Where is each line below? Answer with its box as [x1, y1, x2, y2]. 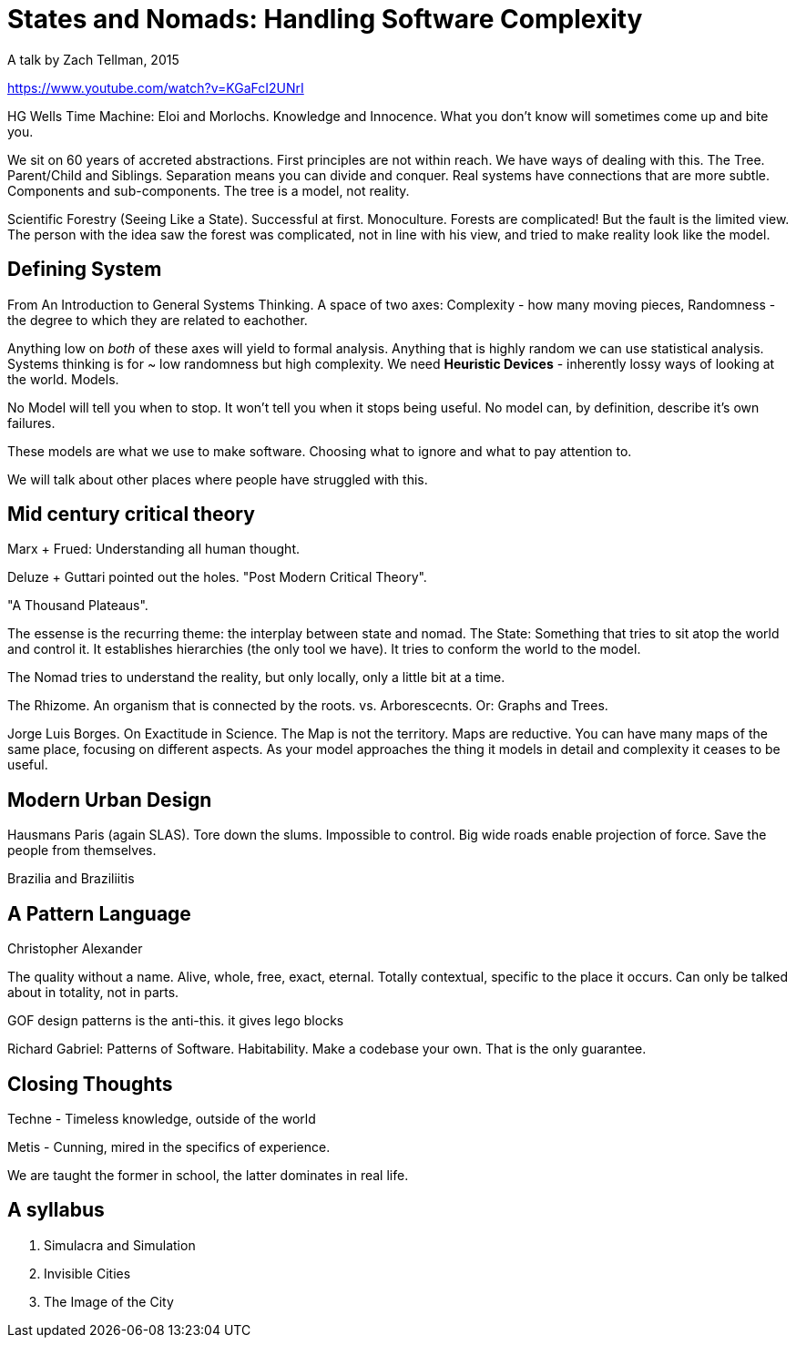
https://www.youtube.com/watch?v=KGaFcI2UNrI [7, 79, 304, 96]
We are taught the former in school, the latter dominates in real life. [7, 1167, 409, 1183]
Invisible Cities [44, 1265, 131, 1281]
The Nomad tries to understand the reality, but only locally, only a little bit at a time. [7, 669, 505, 686]
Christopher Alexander [7, 941, 143, 957]
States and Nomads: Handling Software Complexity [7, 4, 643, 35]
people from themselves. [7, 842, 157, 859]
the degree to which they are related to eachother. [7, 311, 308, 328]
